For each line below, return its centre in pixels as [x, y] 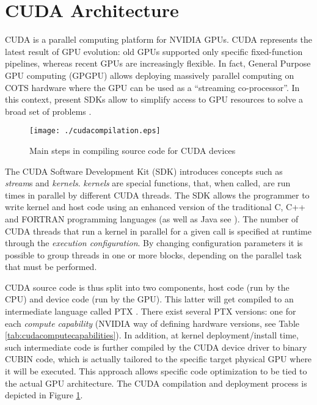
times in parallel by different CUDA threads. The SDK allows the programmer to [157, 195]
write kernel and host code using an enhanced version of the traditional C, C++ [155, 207]
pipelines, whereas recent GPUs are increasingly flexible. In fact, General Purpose [158, 63]
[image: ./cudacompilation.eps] [95, 131]
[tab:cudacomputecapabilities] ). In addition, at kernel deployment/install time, [152, 335]
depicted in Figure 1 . [44, 395]
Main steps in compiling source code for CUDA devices [133, 150]
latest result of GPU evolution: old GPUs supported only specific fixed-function [154, 51]
